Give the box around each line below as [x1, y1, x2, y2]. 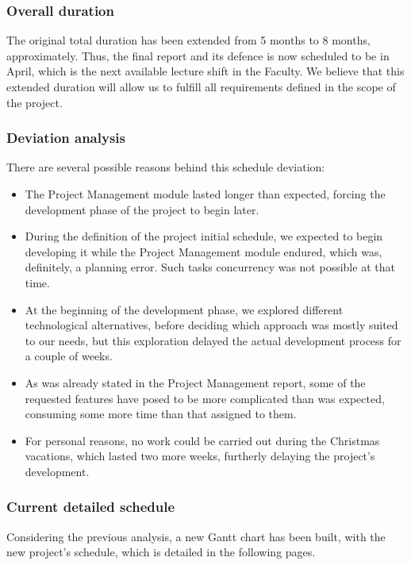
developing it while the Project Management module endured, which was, [25, 243, 382, 259]
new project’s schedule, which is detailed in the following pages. [6, 544, 316, 560]
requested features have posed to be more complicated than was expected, [25, 390, 385, 406]
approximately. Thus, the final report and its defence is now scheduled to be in [6, 47, 390, 63]
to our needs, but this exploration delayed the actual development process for [25, 332, 401, 348]
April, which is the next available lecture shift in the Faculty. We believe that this [6, 63, 405, 79]
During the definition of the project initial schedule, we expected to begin [25, 228, 383, 244]
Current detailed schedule [6, 497, 175, 517]
